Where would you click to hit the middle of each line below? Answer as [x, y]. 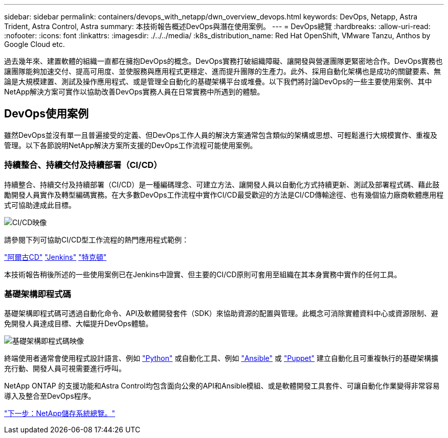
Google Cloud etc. [35, 44]
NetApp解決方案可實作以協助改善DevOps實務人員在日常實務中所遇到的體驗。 [134, 92]
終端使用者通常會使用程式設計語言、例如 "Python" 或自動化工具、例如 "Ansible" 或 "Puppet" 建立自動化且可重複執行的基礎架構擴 [221, 358]
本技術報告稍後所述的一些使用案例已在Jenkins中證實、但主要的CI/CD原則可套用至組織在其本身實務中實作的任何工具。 [203, 274]
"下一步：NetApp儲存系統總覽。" [60, 413]
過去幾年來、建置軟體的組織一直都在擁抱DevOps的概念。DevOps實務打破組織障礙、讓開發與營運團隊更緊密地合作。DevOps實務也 [223, 61]
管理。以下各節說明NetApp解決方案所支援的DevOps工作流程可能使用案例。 [131, 145]
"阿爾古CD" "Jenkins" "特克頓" [55, 257]
